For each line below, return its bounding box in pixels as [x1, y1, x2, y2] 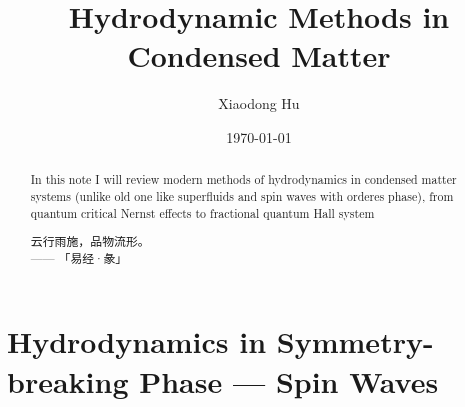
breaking [7, 360, 129, 401]
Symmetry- [276, 321, 434, 362]
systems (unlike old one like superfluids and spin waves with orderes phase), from [30, 187, 454, 204]
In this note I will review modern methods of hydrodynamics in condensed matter [30, 171, 457, 188]
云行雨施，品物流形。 [30, 233, 150, 250]
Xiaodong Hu [218, 93, 300, 114]
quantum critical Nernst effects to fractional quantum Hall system [30, 204, 375, 221]
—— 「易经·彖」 [30, 249, 128, 266]
